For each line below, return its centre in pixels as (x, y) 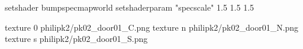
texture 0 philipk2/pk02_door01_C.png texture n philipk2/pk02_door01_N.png (152, 27)
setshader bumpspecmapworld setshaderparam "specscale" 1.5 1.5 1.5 (130, 7)
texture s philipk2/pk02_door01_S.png (76, 39)
